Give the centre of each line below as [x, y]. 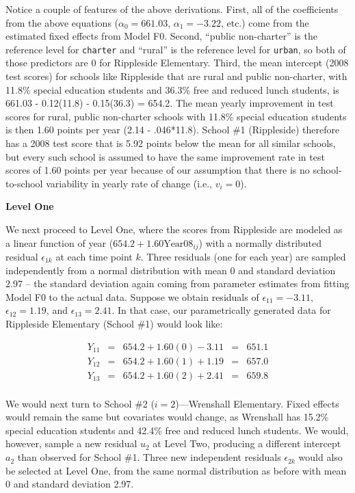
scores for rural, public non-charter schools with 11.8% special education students [176, 116]
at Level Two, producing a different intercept [247, 443]
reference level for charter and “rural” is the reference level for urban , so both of [176, 49]
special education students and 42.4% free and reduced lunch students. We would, [177, 430]
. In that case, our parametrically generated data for [221, 310]
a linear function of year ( [60, 242]
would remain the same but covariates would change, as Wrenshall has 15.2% [167, 417]
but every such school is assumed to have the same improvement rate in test [165, 156]
